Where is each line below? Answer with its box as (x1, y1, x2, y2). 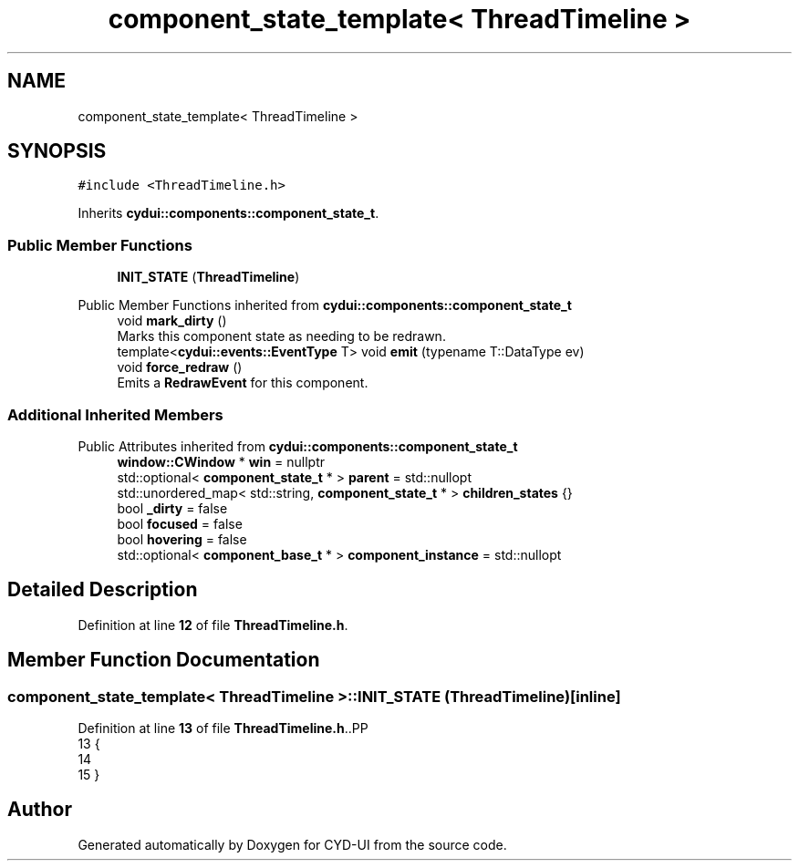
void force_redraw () (117, 359, 243, 376)
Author (7, 798, 72, 821)
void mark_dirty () (117, 313, 227, 329)
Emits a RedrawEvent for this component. (117, 375, 368, 391)
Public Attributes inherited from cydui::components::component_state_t (78, 438, 518, 454)
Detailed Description (7, 578, 198, 602)
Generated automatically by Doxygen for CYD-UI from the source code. (78, 836, 507, 852)
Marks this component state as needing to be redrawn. (117, 328, 446, 345)
